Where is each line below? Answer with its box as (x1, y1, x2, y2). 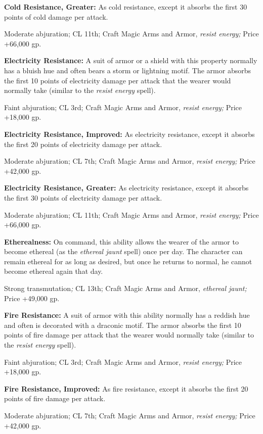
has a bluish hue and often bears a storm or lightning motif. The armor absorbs (4, 65, 251, 75)
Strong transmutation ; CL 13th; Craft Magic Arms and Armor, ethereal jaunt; (4, 283, 247, 294)
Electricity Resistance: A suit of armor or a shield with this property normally (4, 55, 257, 66)
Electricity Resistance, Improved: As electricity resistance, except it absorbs (4, 128, 255, 139)
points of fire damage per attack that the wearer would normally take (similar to (4, 329, 254, 340)
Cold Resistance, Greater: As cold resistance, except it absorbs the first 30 (4, 2, 247, 12)
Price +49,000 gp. (4, 293, 60, 303)
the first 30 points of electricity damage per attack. (4, 192, 162, 203)
